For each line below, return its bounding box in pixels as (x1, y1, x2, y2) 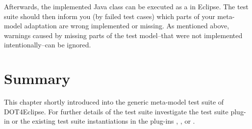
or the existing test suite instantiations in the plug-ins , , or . (12, 116, 195, 126)
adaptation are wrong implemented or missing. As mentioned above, (24, 21, 229, 31)
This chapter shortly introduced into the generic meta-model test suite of (4, 97, 224, 107)
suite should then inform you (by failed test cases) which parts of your (4, 11, 215, 21)
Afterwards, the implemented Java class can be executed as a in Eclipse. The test (4, 1, 249, 11)
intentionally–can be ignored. (4, 40, 91, 50)
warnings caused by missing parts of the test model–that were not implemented (4, 30, 243, 40)
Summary (4, 68, 71, 88)
